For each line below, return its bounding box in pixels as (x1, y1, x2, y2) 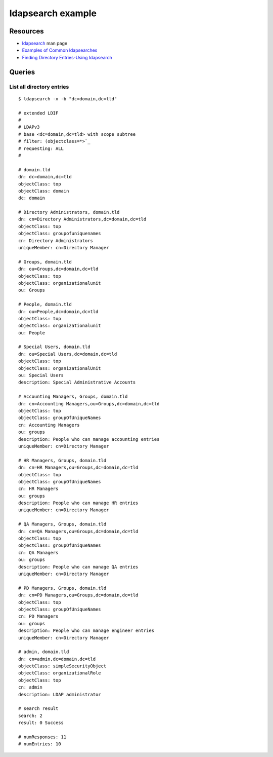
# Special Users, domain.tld (18, 344, 90, 350)
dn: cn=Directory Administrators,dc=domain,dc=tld (18, 216, 147, 222)
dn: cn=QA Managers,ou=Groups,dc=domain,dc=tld (18, 528, 139, 534)
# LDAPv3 (18, 124, 40, 130)
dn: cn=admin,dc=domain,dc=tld (18, 656, 96, 662)
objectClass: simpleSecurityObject (18, 663, 107, 669)
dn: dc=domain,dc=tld (18, 174, 72, 180)
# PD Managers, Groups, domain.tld (18, 585, 107, 591)
